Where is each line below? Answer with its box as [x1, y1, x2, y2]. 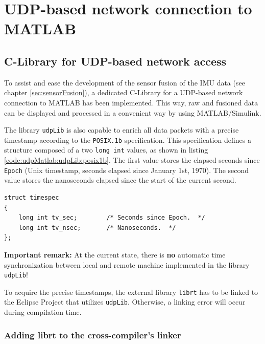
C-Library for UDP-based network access [4, 53, 227, 69]
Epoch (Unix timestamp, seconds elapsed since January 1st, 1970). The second [4, 164, 249, 175]
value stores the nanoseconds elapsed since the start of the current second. [4, 175, 236, 185]
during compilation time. [4, 307, 82, 317]
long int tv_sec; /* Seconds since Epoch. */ [18, 214, 205, 222]
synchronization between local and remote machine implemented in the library [4, 259, 250, 270]
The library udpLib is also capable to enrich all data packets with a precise [4, 124, 239, 135]
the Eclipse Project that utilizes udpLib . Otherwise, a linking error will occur [4, 296, 246, 307]
